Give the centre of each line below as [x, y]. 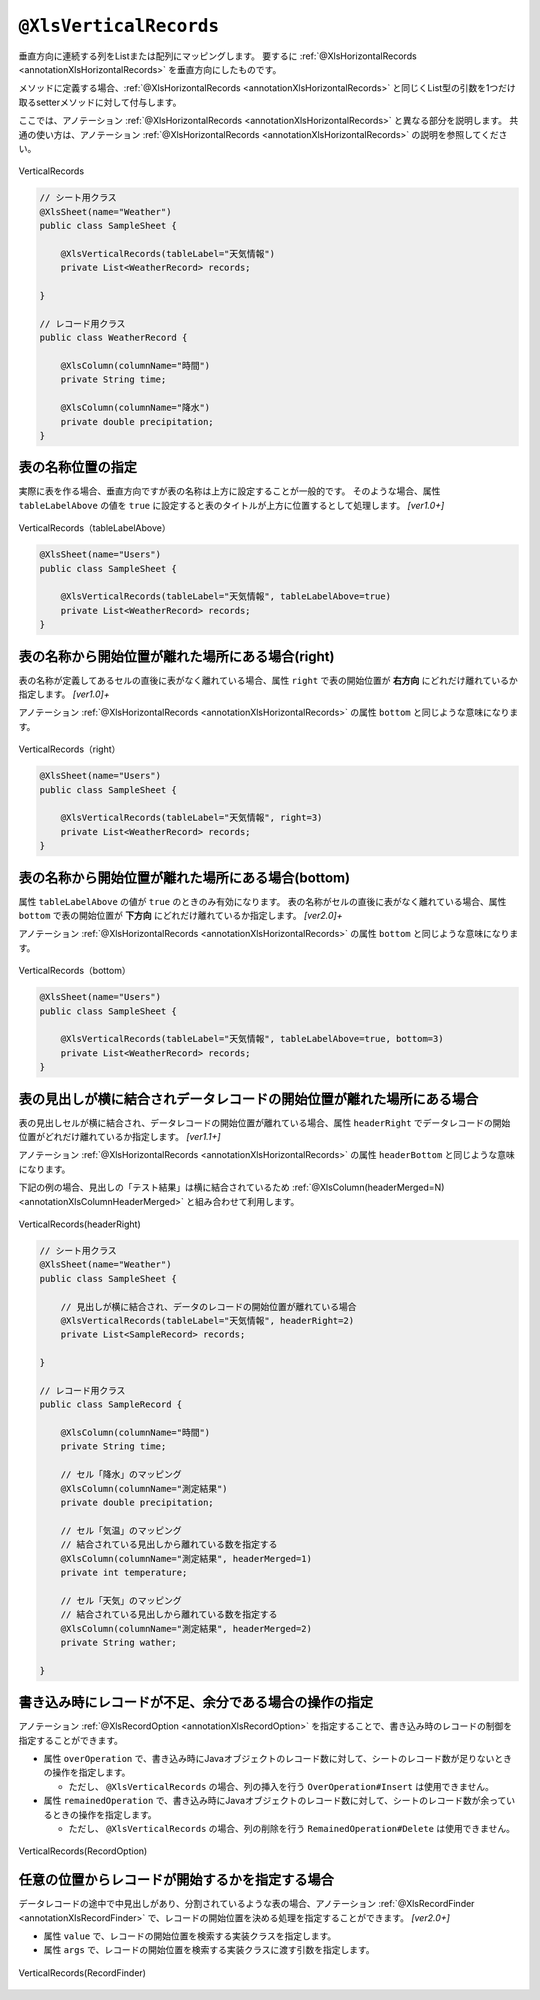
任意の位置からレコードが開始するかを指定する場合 [176, 1880]
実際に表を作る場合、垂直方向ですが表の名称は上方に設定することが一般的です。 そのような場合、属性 [229, 491]
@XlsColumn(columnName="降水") [135, 408]
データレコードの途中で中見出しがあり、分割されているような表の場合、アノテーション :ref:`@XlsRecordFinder [246, 1904]
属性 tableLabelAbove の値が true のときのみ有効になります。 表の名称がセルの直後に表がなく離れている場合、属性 [262, 901]
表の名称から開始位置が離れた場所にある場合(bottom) [184, 877]
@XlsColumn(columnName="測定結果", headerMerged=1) [186, 1558]
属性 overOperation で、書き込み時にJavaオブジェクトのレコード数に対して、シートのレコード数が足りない [269, 1758]
